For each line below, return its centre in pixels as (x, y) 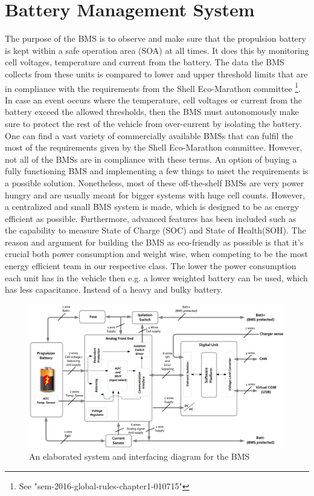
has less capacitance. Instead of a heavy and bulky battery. (114, 289)
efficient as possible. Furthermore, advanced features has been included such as (151, 218)
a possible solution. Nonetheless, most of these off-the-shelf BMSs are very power (155, 182)
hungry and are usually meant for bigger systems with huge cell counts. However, (155, 194)
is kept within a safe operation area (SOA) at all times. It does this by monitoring (157, 50)
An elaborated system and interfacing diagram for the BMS (139, 456)
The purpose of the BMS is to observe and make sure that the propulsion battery (155, 38)
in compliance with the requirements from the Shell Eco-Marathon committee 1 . (153, 87)
